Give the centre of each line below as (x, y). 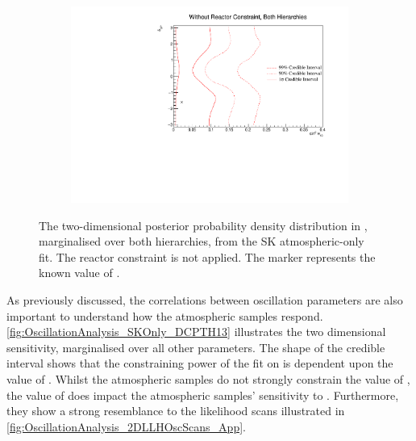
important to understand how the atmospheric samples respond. (165, 315)
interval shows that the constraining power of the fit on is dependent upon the (200, 363)
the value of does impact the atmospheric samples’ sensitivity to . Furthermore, (203, 395)
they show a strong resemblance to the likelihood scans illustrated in (176, 411)
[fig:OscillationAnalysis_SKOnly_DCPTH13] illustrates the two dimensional (196, 332)
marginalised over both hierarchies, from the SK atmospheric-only (202, 241)
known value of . (79, 273)
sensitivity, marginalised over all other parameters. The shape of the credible (196, 347)
